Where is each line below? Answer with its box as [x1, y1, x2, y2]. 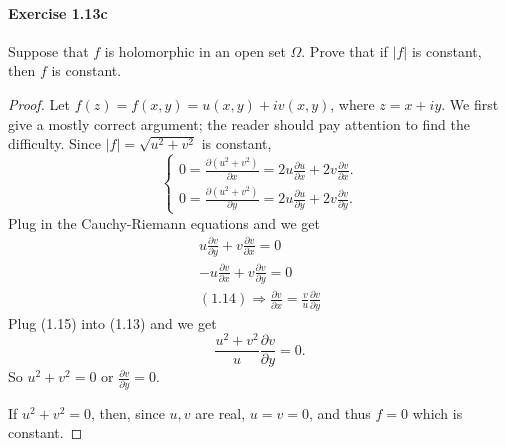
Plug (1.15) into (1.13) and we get [8, 312, 217, 333]
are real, [195, 402, 246, 423]
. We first [441, 93, 499, 114]
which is [412, 402, 463, 423]
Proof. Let [8, 93, 70, 114]
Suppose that [8, 40, 89, 61]
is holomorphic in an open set [104, 40, 286, 61]
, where [330, 93, 375, 114]
